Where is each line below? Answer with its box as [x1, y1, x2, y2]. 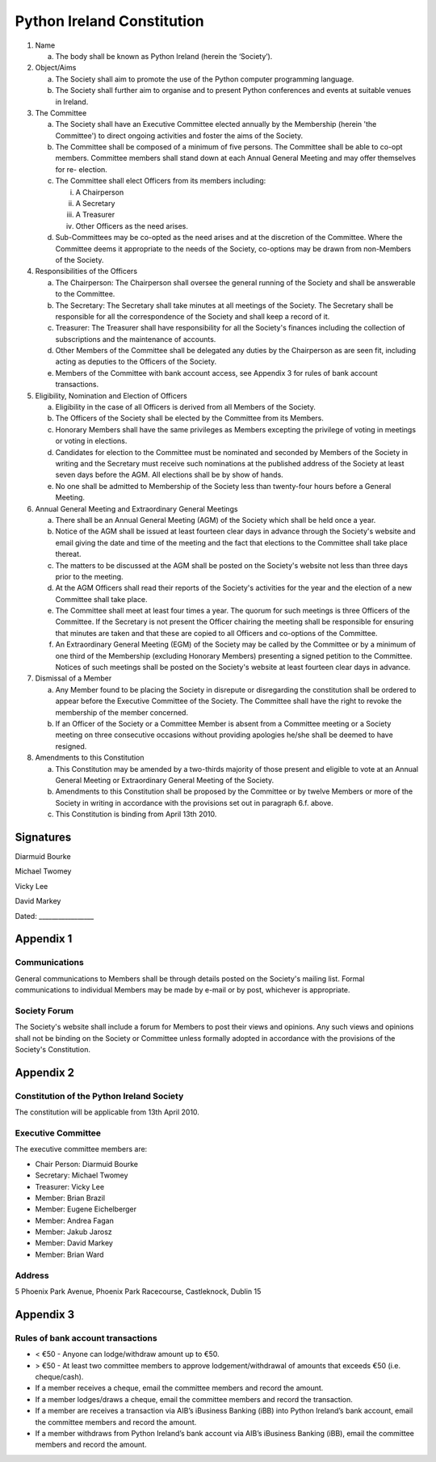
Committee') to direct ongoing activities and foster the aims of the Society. [55, 130, 304, 141]
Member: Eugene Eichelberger [35, 1204, 137, 1214]
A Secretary [75, 199, 115, 209]
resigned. [55, 741, 87, 751]
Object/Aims [35, 63, 77, 73]
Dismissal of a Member [35, 673, 112, 683]
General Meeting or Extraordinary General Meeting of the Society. [55, 775, 275, 785]
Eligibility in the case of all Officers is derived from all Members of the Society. [55, 402, 317, 412]
